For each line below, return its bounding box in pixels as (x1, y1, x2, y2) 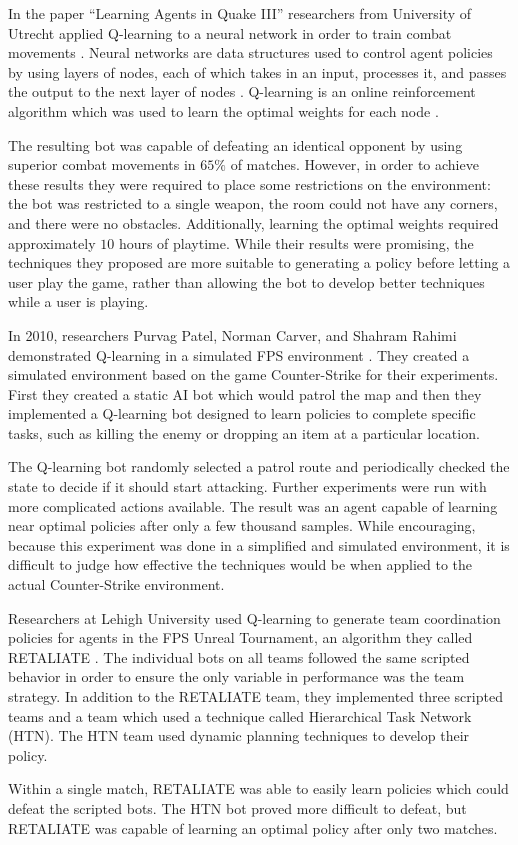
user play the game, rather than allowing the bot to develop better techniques (8, 271, 485, 292)
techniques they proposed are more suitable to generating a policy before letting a (8, 252, 511, 273)
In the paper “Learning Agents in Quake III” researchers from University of (8, 3, 472, 23)
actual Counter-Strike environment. (8, 574, 225, 595)
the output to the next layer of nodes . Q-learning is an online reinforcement (8, 81, 476, 102)
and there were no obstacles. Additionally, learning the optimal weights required (8, 212, 499, 233)
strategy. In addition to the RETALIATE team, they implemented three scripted (8, 686, 503, 706)
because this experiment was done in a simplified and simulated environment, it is (8, 534, 510, 555)
